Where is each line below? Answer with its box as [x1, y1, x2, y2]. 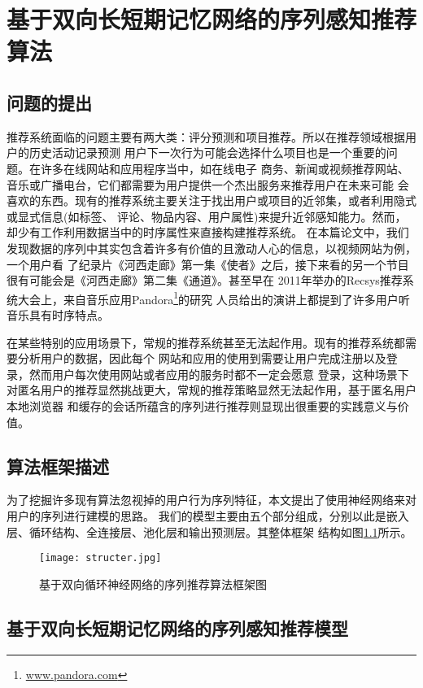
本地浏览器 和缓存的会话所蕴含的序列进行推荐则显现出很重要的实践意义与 [7, 397, 398, 414]
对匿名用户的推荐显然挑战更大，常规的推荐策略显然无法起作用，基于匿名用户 [7, 381, 416, 398]
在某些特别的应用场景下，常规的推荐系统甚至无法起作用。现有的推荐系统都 [7, 333, 405, 351]
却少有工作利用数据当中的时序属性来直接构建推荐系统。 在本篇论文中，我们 [7, 224, 409, 241]
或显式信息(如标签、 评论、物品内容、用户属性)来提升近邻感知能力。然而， [7, 207, 407, 224]
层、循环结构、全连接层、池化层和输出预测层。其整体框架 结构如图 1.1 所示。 [7, 523, 412, 540]
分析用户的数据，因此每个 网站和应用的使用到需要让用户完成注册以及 [17, 350, 386, 367]
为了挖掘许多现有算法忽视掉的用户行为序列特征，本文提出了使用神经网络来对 [7, 491, 416, 508]
